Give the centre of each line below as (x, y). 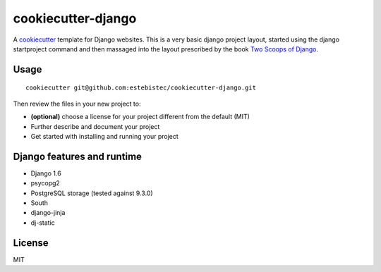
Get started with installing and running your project (105, 136)
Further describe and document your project (95, 126)
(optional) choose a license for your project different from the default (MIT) (140, 117)
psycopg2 (45, 183)
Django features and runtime (78, 156)
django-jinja (48, 213)
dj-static (43, 223)
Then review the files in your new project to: (77, 104)
